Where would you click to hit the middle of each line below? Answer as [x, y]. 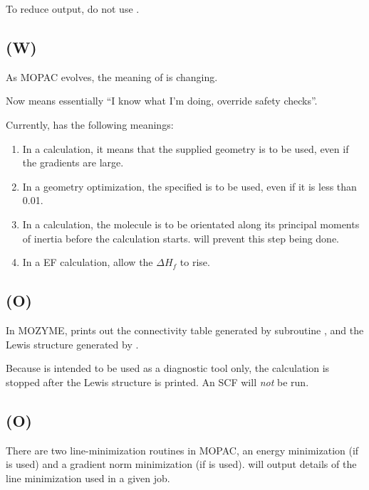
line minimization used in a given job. [88, 478]
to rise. [195, 262]
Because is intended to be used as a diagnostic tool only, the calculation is [168, 368]
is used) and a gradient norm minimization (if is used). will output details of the [181, 464]
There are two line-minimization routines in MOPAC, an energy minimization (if [182, 450]
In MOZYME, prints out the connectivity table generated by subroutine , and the [185, 330]
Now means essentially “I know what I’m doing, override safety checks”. [162, 101]
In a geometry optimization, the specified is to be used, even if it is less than [189, 186]
